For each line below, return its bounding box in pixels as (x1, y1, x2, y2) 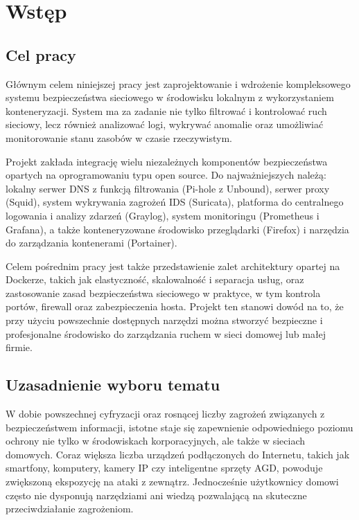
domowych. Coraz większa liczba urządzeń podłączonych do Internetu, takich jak (6, 447, 350, 461)
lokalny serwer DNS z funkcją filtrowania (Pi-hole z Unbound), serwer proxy (6, 181, 330, 195)
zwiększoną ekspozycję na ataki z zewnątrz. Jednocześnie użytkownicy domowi (6, 474, 339, 489)
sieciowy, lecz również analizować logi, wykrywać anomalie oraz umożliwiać (6, 117, 324, 132)
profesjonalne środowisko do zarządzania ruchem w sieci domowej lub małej (6, 326, 326, 341)
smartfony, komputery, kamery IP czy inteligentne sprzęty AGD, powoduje (6, 460, 323, 475)
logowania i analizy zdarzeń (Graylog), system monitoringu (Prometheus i (6, 208, 319, 222)
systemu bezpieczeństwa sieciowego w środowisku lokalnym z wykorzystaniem (6, 90, 334, 105)
